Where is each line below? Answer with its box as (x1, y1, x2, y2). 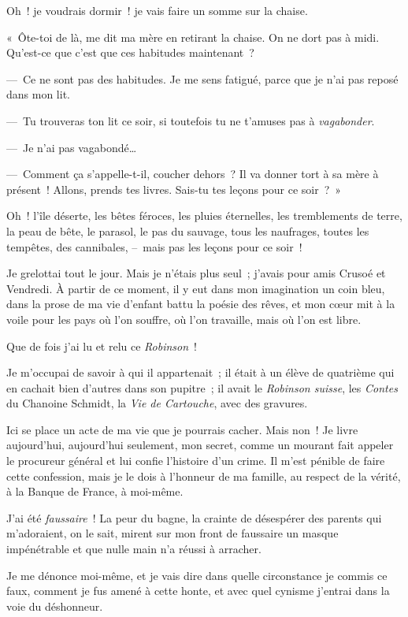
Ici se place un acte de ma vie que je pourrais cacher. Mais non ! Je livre (6, 421, 358, 437)
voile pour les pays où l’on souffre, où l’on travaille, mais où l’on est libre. (6, 310, 362, 327)
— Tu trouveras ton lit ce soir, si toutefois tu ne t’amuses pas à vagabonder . (6, 112, 375, 128)
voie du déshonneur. (6, 597, 103, 614)
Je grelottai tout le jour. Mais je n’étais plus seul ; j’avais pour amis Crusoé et (6, 265, 386, 281)
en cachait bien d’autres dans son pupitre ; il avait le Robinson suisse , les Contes (6, 379, 398, 396)
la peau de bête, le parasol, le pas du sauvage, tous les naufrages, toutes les (6, 222, 369, 239)
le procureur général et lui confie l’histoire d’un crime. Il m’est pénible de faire (6, 452, 385, 469)
